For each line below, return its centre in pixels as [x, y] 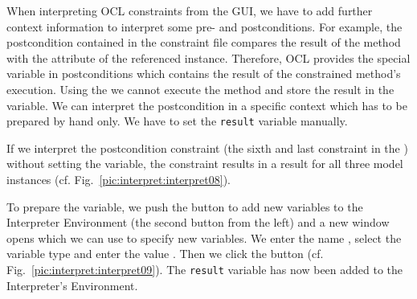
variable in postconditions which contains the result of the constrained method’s [204, 74]
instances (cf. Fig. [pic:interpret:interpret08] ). [119, 179]
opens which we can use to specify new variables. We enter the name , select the [204, 238]
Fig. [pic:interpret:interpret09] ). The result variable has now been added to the [205, 269]
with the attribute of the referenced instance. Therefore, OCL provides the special [208, 57]
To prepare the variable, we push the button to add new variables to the [185, 206]
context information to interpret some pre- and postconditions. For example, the [204, 26]
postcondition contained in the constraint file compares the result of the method [204, 42]
